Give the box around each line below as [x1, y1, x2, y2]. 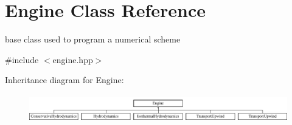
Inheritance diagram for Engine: [5, 73, 124, 86]
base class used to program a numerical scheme [5, 33, 181, 46]
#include [5, 53, 39, 66]
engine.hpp [52, 53, 93, 66]
